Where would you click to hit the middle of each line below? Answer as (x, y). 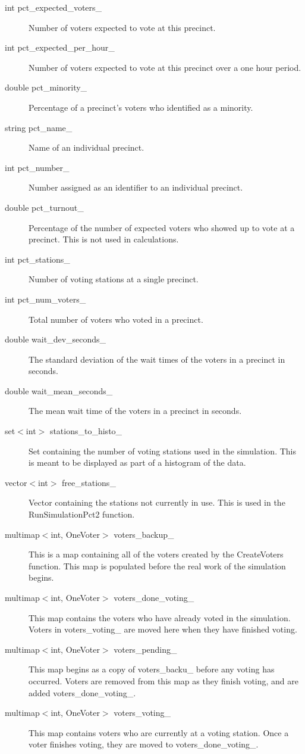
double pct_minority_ (46, 87)
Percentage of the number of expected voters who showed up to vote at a (162, 227)
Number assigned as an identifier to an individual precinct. (136, 187)
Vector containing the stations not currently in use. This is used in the (157, 502)
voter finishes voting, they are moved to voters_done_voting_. (144, 744)
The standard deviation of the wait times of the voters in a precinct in (157, 359)
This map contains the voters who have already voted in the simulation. (160, 617)
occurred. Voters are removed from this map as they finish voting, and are (164, 680)
